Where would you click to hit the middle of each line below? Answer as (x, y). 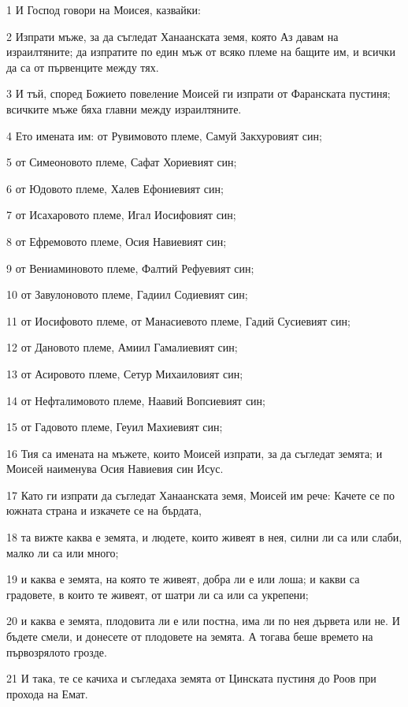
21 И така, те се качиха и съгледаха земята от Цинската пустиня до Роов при (191, 678)
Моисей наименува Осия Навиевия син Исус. (115, 469)
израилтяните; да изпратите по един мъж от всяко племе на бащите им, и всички (201, 52)
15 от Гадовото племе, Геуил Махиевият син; (115, 427)
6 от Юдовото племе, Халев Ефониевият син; (115, 188)
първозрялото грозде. (57, 651)
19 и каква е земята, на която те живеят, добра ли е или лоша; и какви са (183, 579)
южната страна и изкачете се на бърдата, (104, 510)
